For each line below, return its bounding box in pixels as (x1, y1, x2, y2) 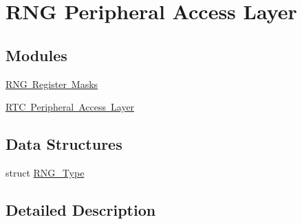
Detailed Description (6, 199, 156, 220)
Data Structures (6, 133, 122, 155)
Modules (6, 44, 67, 65)
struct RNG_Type (6, 165, 85, 179)
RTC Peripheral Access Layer (6, 100, 135, 114)
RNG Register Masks (6, 76, 98, 91)
